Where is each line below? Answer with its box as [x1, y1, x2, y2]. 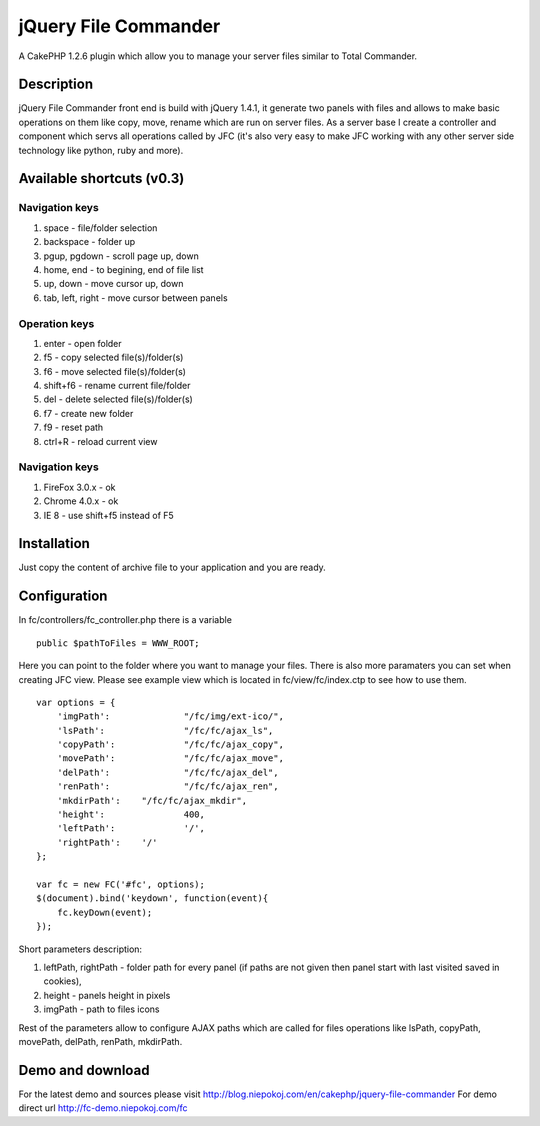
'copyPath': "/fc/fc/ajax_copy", [56, 739, 285, 750]
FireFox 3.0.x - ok [43, 481, 116, 493]
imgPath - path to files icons [43, 1003, 160, 1015]
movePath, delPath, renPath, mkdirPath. [18, 1035, 183, 1047]
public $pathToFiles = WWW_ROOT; [36, 637, 200, 649]
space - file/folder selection [43, 221, 158, 234]
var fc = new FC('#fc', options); [36, 878, 205, 890]
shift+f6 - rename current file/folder [43, 380, 191, 392]
